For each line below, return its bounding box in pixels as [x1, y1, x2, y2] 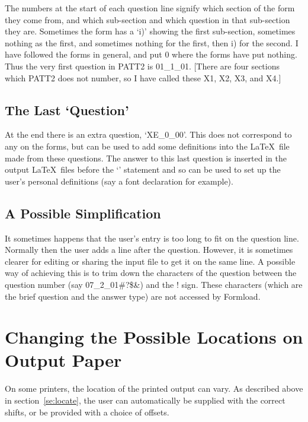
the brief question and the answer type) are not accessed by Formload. [5, 290, 261, 302]
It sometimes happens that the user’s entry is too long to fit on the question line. [5, 231, 299, 244]
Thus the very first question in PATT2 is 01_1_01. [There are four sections [5, 59, 280, 72]
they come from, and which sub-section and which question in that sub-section [5, 13, 290, 26]
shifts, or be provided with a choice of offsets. [5, 405, 169, 418]
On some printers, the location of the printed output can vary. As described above [5, 382, 303, 395]
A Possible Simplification [5, 204, 161, 222]
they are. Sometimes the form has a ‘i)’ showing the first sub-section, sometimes [5, 25, 296, 37]
